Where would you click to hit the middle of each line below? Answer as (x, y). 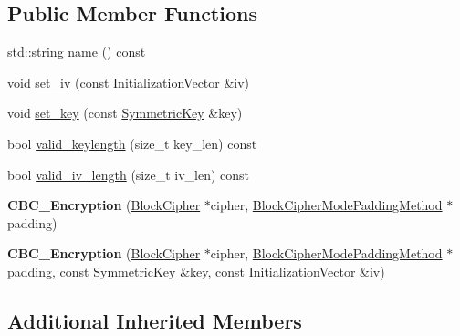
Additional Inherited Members (155, 320)
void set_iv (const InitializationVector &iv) (129, 82)
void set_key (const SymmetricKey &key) (125, 113)
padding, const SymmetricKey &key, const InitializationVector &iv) (196, 271)
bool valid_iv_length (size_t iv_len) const (129, 174)
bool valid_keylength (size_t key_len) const (132, 143)
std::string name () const (77, 52)
